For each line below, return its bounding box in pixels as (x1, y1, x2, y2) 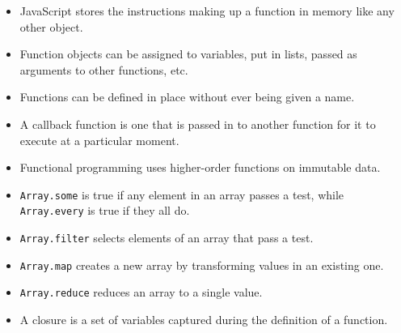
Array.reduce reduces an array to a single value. (19, 284, 263, 301)
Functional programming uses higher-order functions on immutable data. (19, 159, 381, 176)
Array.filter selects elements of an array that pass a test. (19, 229, 314, 246)
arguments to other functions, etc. (19, 61, 188, 78)
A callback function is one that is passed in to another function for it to (19, 115, 376, 132)
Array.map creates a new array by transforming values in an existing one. (19, 256, 384, 273)
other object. (19, 18, 83, 35)
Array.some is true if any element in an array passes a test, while (19, 186, 344, 203)
